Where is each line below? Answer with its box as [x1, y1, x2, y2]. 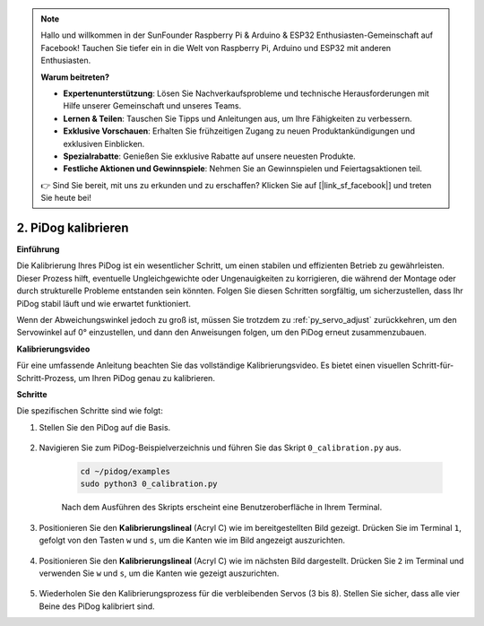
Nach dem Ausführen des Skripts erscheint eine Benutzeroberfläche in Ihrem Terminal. [61, 502, 383, 513]
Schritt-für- [411, 360, 454, 371]
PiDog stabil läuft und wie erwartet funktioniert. [16, 298, 192, 309]
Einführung [16, 243, 60, 255]
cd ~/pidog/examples [80, 466, 170, 477]
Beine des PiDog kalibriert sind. [39, 601, 156, 612]
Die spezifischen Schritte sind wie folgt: [16, 405, 163, 416]
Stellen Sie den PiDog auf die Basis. [39, 422, 171, 432]
